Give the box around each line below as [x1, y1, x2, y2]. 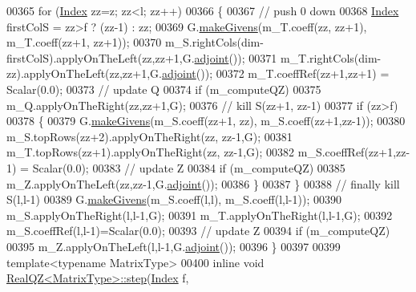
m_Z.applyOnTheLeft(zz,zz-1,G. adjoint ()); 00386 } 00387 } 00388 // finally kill [6, 175, 400, 192]
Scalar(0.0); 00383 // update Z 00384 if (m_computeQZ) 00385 [32, 159, 345, 176]
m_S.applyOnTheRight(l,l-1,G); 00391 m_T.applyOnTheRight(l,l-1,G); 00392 [6, 206, 393, 223]
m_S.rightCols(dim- [164, 34, 264, 51]
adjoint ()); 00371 [194, 49, 277, 66]
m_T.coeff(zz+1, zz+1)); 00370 [6, 34, 162, 51]
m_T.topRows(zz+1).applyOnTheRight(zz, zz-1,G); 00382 [6, 144, 295, 160]
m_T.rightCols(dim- [280, 49, 382, 66]
